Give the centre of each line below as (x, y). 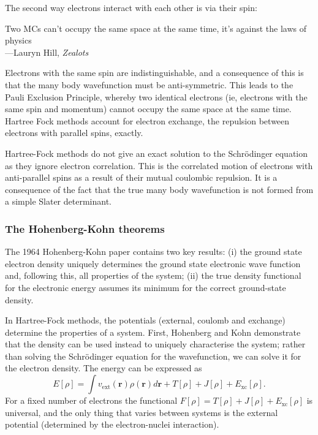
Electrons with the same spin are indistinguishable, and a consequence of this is (154, 73)
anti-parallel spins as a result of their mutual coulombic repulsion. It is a (141, 177)
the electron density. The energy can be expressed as (104, 368)
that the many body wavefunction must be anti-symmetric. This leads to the (149, 84)
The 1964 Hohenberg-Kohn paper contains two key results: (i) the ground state (153, 252)
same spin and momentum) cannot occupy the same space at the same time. (148, 109)
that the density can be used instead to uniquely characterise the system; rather (155, 344)
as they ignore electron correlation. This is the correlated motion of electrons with (159, 165)
